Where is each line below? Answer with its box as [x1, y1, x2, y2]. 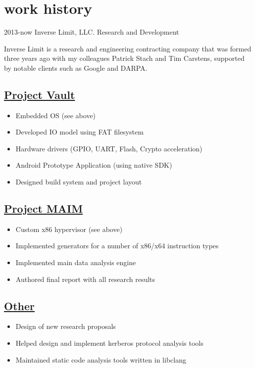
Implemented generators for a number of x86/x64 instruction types [15, 240, 219, 251]
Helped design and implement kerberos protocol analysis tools [15, 338, 204, 348]
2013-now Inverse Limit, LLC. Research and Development [4, 27, 179, 37]
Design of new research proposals [15, 321, 116, 331]
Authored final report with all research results [15, 274, 155, 284]
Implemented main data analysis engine [15, 257, 136, 268]
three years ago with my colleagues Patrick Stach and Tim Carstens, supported [4, 53, 245, 63]
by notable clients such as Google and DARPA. [4, 62, 148, 73]
